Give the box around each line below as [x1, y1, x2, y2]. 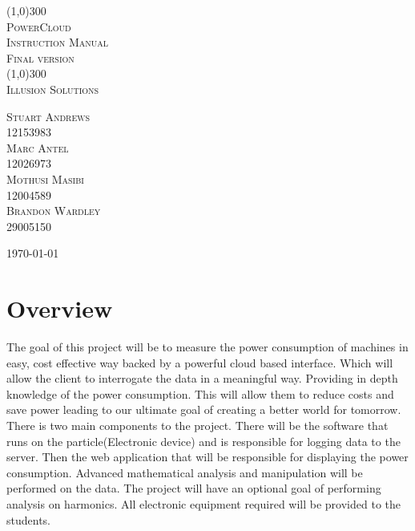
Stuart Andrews [6, 107, 91, 124]
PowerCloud [6, 18, 71, 34]
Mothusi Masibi [6, 170, 84, 187]
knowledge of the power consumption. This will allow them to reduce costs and [6, 385, 394, 402]
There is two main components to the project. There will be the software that [6, 417, 389, 433]
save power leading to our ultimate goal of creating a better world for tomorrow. [6, 401, 401, 418]
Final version [6, 49, 75, 66]
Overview [6, 292, 113, 325]
